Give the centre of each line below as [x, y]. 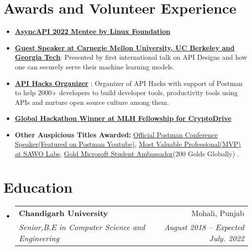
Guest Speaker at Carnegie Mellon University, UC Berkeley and [125, 47]
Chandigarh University [63, 213]
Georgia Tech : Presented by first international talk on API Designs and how [131, 57]
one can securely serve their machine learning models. [94, 66]
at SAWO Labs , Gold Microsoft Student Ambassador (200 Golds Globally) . [127, 154]
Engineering [39, 238]
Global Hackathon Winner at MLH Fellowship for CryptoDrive [123, 118]
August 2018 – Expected [204, 227]
